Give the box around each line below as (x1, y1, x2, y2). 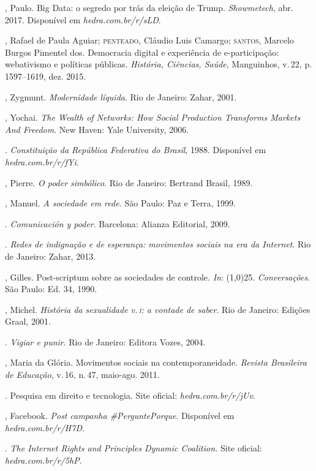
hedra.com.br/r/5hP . (5, 454, 82, 467)
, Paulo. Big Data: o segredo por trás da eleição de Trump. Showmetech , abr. (5, 1, 293, 13)
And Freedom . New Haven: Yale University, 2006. (5, 122, 189, 135)
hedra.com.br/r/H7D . (5, 421, 85, 434)
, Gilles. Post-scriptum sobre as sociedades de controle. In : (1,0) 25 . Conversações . (5, 270, 310, 283)
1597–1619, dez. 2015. (5, 69, 86, 82)
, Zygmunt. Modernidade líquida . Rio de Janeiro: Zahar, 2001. (5, 90, 237, 103)
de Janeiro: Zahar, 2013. (5, 249, 96, 262)
